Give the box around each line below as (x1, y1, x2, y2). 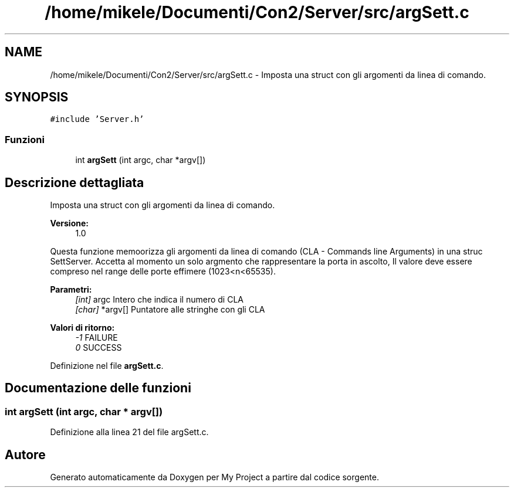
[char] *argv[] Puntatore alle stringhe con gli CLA (75, 304, 265, 315)
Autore (5, 447, 46, 462)
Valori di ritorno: (50, 323, 115, 333)
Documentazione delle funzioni (5, 381, 191, 396)
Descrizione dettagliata (5, 175, 144, 190)
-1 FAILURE (75, 332, 118, 343)
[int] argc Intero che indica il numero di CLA (75, 294, 244, 305)
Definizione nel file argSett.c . (50, 361, 164, 371)
